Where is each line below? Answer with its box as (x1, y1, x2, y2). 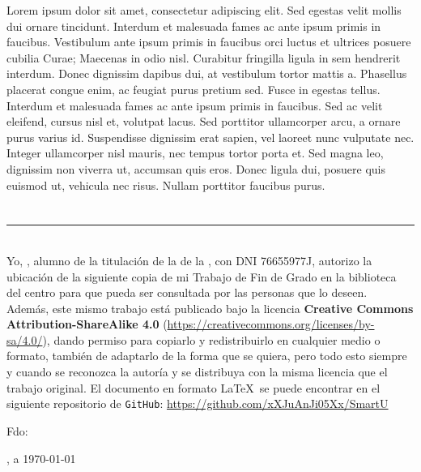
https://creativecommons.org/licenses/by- (167, 315, 375, 333)
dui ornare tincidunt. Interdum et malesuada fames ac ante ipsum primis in (6, 17, 381, 34)
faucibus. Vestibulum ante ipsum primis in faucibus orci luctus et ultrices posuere (6, 33, 411, 50)
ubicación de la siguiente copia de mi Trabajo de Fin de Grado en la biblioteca (6, 268, 397, 285)
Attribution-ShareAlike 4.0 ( (6, 315, 168, 333)
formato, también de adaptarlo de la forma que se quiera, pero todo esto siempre (6, 347, 407, 364)
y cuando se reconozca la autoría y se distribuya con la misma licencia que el (6, 363, 388, 380)
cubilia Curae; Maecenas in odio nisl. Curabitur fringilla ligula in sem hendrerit (6, 49, 401, 66)
